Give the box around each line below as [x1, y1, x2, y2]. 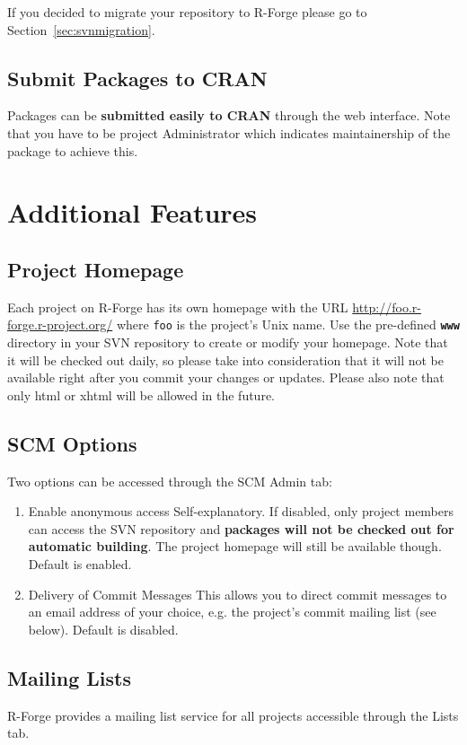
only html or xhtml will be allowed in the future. [7, 385, 275, 404]
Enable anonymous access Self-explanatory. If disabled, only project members [28, 502, 454, 521]
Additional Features [7, 194, 258, 231]
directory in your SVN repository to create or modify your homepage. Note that [7, 333, 448, 351]
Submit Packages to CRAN [7, 64, 268, 92]
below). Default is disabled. [28, 619, 179, 638]
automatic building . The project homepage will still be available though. [28, 537, 442, 556]
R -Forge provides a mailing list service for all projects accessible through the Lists [7, 706, 459, 724]
